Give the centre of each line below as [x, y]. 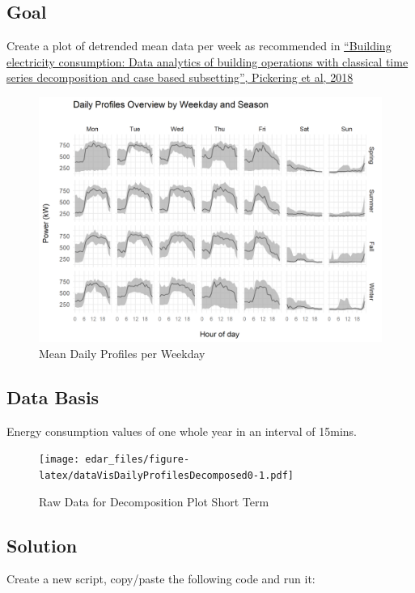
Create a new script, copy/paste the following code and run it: [161, 579]
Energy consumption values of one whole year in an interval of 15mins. [182, 431]
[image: [59, 460]
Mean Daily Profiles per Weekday [122, 353]
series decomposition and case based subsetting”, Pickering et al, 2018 [180, 77]
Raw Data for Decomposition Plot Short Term [154, 501]
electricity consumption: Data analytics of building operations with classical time [207, 61]
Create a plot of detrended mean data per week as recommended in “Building [199, 46]
